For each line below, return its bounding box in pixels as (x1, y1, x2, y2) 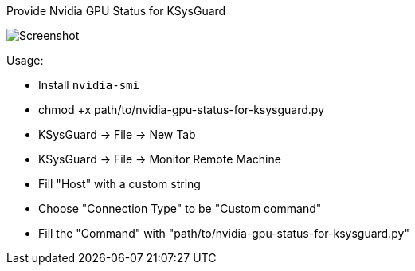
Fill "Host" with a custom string (38, 177, 201, 190)
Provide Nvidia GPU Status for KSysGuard (6, 4, 226, 18)
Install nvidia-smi (38, 78, 139, 92)
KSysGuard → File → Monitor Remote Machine (38, 152, 281, 166)
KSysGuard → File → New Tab (38, 128, 196, 141)
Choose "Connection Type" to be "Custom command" (38, 202, 322, 215)
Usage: (6, 53, 44, 67)
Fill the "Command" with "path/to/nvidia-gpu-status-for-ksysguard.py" (38, 226, 409, 240)
